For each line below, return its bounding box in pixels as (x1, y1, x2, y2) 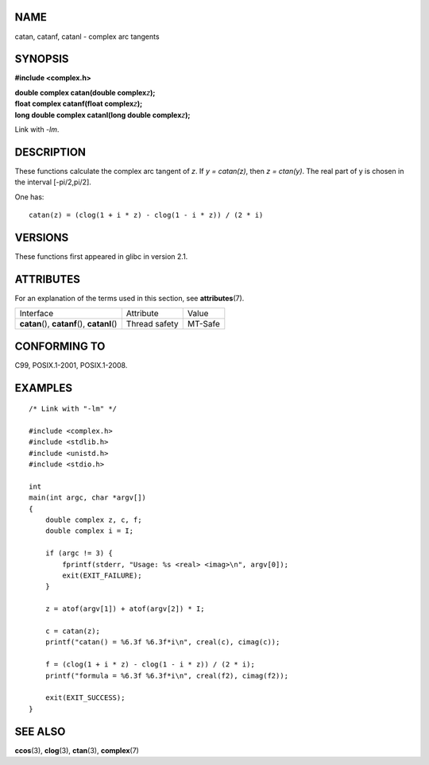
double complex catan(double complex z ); (14, 87, 156, 97)
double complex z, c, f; (44, 516, 142, 524)
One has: (14, 191, 44, 202)
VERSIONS (14, 230, 69, 244)
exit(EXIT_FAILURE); (62, 571, 142, 580)
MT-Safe (187, 319, 220, 330)
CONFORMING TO (14, 339, 106, 353)
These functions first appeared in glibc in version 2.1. (14, 251, 188, 261)
